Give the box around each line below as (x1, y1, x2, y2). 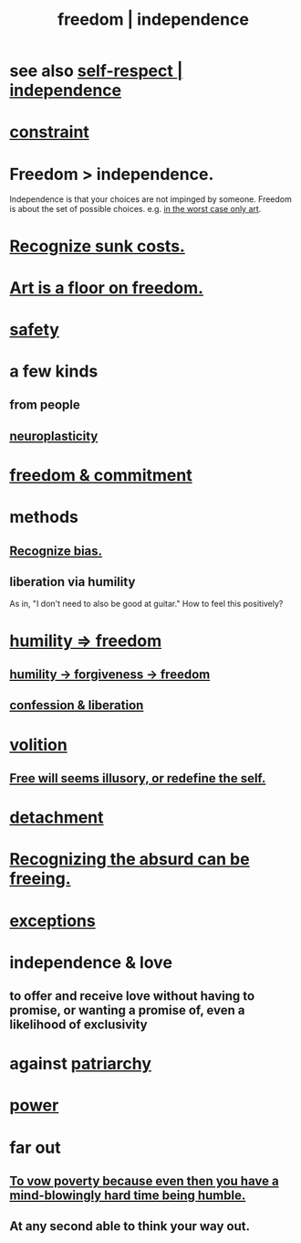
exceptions (9, 910, 96, 931)
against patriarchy (9, 1054, 152, 1074)
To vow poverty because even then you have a (9, 1174, 280, 1189)
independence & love (9, 951, 173, 972)
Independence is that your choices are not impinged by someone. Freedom (9, 194, 292, 205)
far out (9, 1137, 61, 1158)
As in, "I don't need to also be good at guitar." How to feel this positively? (9, 599, 284, 610)
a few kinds (9, 361, 99, 382)
